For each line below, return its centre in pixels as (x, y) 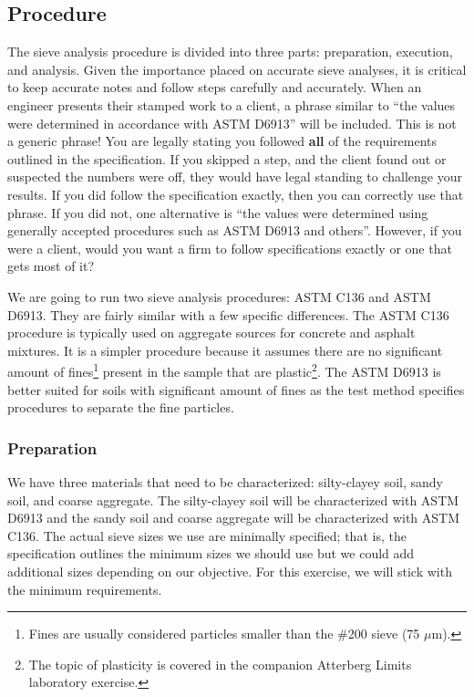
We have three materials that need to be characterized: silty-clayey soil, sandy (225, 481)
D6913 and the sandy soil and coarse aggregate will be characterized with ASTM (234, 518)
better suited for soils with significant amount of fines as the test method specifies (236, 389)
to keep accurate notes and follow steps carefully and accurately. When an (215, 87)
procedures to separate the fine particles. (121, 407)
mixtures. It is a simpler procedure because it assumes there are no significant (225, 350)
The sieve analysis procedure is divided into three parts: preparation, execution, (230, 52)
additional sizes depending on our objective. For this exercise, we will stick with (230, 571)
